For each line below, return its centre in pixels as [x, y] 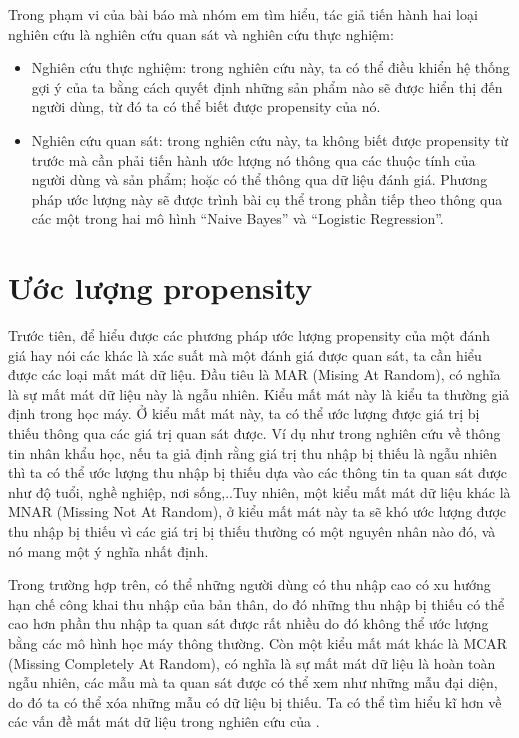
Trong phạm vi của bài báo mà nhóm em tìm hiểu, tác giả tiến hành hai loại [243, 14]
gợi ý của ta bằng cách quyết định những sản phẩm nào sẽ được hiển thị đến [267, 86]
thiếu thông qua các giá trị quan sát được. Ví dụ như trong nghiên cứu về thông [254, 433]
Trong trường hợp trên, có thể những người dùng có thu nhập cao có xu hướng [249, 584]
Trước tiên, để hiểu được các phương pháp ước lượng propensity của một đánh [249, 335]
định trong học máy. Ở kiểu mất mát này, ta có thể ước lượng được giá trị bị [244, 413]
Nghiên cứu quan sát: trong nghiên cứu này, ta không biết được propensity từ [270, 139]
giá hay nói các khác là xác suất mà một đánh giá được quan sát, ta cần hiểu [245, 354]
